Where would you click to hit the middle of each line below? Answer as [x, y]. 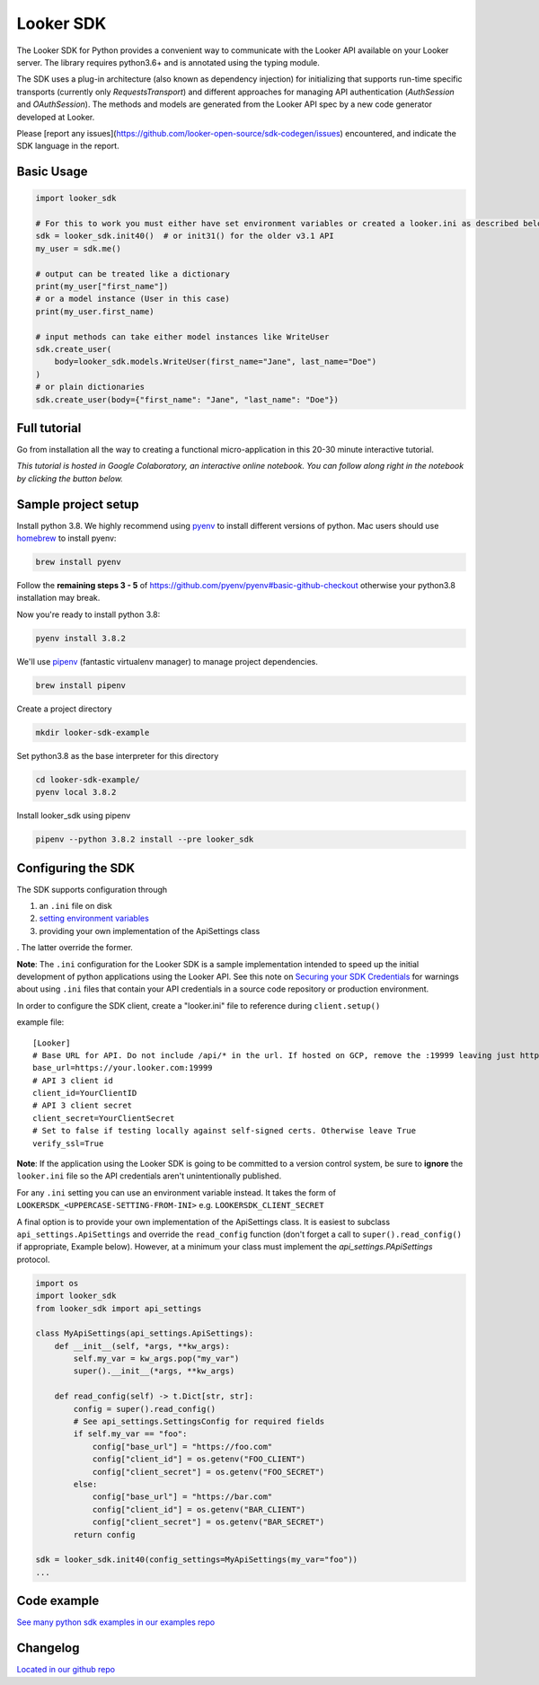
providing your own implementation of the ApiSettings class [150, 931]
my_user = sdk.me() [78, 248]
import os [57, 1283]
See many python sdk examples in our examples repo [116, 1622]
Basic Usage [52, 172]
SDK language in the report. [68, 146]
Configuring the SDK [76, 868]
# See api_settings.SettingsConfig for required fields [199, 1422]
